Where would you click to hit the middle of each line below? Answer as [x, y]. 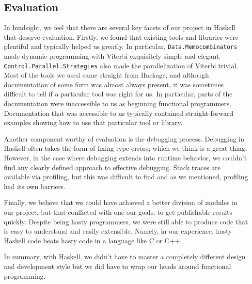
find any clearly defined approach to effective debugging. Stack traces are [112, 167]
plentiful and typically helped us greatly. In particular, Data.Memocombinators [121, 46]
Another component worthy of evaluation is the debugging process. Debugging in [124, 138]
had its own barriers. [35, 186]
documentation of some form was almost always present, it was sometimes [114, 84]
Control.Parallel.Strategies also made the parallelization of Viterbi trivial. [121, 65]
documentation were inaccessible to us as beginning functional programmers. [118, 103]
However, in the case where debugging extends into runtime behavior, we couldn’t [126, 158]
